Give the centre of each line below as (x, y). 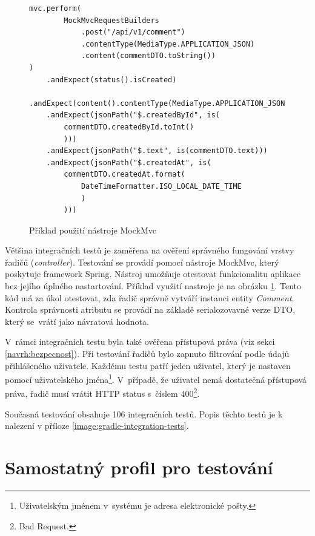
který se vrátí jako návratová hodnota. (77, 321)
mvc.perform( (55, 8)
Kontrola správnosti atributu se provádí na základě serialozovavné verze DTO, (150, 309)
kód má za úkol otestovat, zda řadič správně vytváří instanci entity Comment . (150, 297)
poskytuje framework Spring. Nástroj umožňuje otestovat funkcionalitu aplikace (153, 274)
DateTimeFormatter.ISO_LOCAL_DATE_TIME (161, 186)
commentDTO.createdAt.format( (124, 175)
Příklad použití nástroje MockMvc (93, 230)
